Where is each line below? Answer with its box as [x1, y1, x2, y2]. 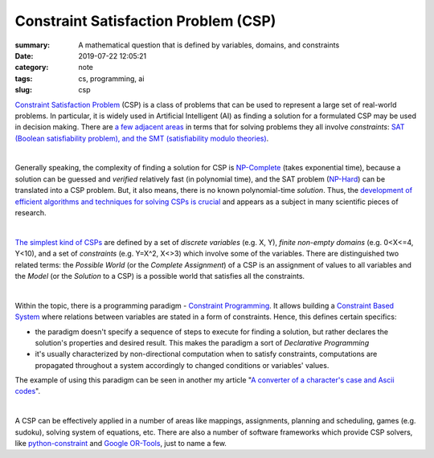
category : [14, 63, 49, 72]
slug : [14, 85, 32, 95]
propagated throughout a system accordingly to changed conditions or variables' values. [35, 360, 330, 370]
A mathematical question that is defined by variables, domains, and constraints [78, 40, 340, 50]
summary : [14, 40, 51, 50]
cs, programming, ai [78, 73, 145, 84]
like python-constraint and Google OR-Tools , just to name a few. [14, 439, 227, 448]
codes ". [14, 386, 40, 396]
